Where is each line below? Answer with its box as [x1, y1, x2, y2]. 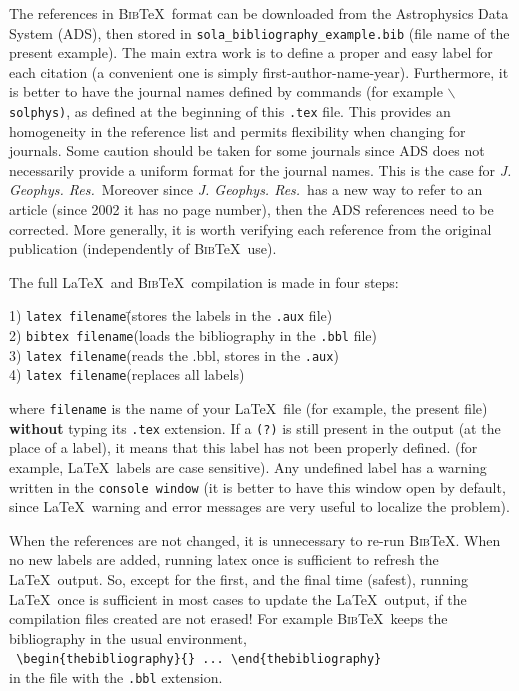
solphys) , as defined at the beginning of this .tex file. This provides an [9, 101, 451, 122]
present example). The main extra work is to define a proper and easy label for [9, 42, 493, 63]
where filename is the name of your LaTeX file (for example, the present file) [9, 398, 488, 419]
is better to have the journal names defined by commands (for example [9, 81, 443, 102]
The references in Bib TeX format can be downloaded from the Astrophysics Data [9, 3, 509, 23]
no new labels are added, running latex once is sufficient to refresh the [9, 549, 439, 570]
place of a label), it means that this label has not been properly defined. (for [9, 437, 478, 458]
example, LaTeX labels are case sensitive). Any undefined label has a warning [9, 456, 487, 477]
